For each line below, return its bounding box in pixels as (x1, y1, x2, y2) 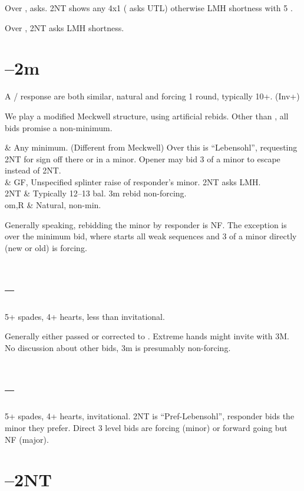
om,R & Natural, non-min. (5, 199, 101, 211)
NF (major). (5, 433, 49, 445)
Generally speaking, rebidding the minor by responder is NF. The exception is (5, 218, 287, 231)
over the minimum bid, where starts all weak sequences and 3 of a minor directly (5, 230, 297, 242)
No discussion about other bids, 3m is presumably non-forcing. (5, 341, 231, 353)
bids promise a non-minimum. (5, 121, 113, 133)
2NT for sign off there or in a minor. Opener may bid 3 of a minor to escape (5, 152, 280, 165)
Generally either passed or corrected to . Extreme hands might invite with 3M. (5, 330, 289, 342)
